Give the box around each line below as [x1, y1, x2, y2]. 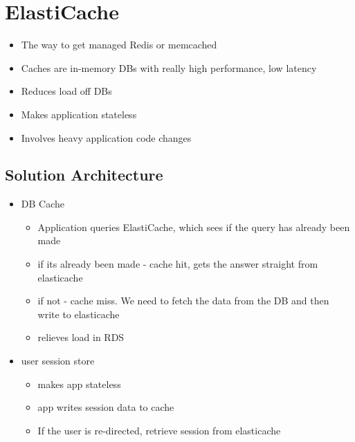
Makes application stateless [21, 107, 137, 121]
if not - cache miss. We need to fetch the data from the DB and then [37, 293, 329, 308]
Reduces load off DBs [21, 84, 112, 98]
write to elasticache [37, 306, 120, 321]
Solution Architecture [5, 164, 163, 185]
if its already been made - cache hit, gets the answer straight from [37, 257, 318, 271]
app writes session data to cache [37, 400, 174, 414]
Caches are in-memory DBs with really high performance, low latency [21, 60, 317, 75]
